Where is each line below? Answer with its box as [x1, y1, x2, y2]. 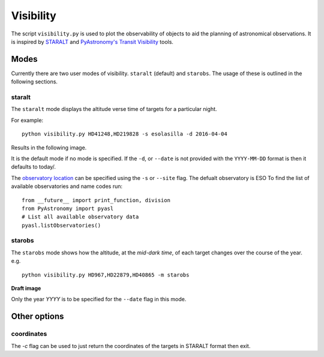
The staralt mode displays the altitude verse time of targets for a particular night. [11, 106, 217, 113]
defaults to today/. [11, 163, 56, 170]
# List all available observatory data [22, 214, 139, 220]
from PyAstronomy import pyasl [22, 205, 114, 212]
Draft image [11, 284, 41, 292]
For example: [11, 116, 44, 124]
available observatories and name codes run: [11, 183, 123, 190]
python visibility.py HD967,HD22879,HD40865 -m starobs [22, 271, 190, 278]
